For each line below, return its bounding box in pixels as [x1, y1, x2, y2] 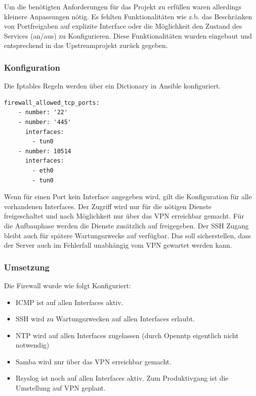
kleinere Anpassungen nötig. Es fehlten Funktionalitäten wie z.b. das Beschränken [4, 11, 252, 21]
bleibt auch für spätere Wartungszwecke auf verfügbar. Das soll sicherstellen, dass [4, 230, 251, 240]
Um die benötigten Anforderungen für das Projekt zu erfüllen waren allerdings [4, 1, 242, 11]
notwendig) [15, 340, 49, 350]
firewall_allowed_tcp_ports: [4, 99, 100, 106]
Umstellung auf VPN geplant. [15, 383, 106, 393]
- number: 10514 [18, 147, 72, 155]
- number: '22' [18, 109, 68, 116]
